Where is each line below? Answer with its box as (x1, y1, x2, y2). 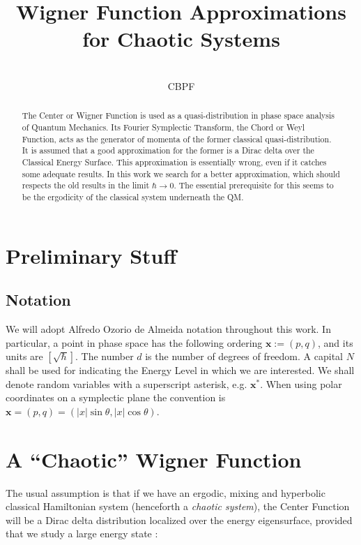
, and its (318, 335, 353, 350)
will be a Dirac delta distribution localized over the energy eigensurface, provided (6, 512, 353, 527)
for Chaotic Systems (82, 24, 280, 53)
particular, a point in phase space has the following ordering (6, 335, 263, 350)
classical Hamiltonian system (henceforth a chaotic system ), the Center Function (6, 499, 350, 514)
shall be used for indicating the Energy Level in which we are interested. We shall (6, 363, 355, 378)
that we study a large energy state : (6, 526, 158, 541)
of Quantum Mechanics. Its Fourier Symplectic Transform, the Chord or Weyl (22, 121, 305, 133)
